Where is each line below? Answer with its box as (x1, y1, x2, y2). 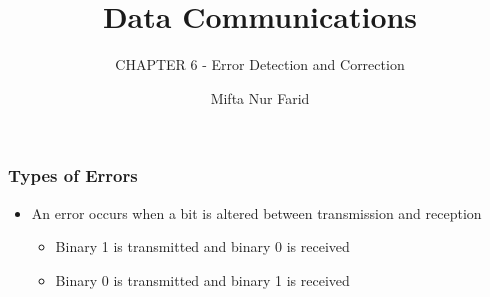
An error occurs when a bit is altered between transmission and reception (31, 202, 482, 223)
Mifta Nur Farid (210, 87, 310, 108)
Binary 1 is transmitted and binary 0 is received (55, 236, 350, 257)
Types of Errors (8, 163, 138, 188)
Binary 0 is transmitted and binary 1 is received (55, 269, 350, 290)
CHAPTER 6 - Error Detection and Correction (115, 54, 405, 75)
